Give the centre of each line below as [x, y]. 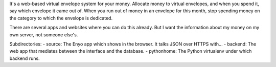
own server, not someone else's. [44, 35]
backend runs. [25, 58]
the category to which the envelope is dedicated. [61, 18]
